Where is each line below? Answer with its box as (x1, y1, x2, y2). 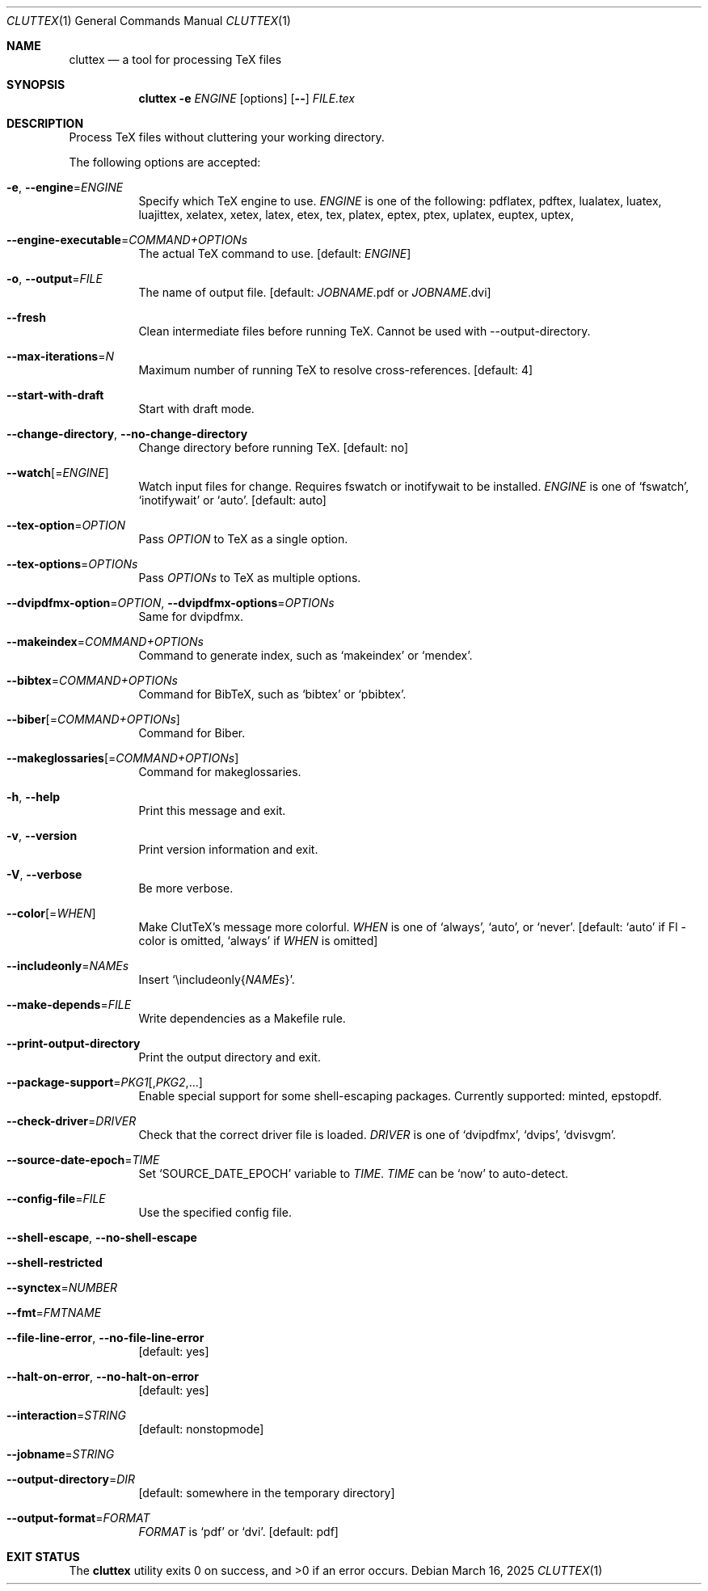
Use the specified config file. (138, 1205, 292, 1219)
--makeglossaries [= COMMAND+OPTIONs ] (6, 751, 239, 765)
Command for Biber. (138, 726, 246, 740)
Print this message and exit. (138, 804, 286, 817)
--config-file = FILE (6, 1192, 106, 1205)
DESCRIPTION (6, 116, 84, 130)
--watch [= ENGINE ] (6, 466, 109, 479)
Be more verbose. (138, 881, 234, 895)
